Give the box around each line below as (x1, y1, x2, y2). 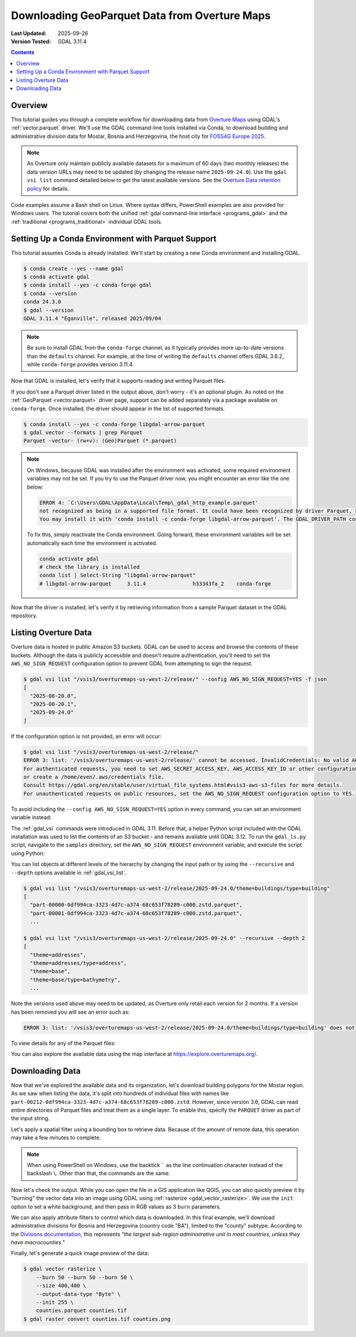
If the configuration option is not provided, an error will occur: (11, 732, 162, 740)
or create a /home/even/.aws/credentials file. (23, 773, 164, 781)
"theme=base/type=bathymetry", (30, 976, 121, 983)
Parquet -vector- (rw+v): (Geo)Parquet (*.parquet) (23, 438, 177, 444)
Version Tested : (11, 37, 52, 45)
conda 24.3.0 (23, 298, 62, 306)
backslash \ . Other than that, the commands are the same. (27, 1170, 170, 1177)
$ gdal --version (23, 307, 74, 313)
